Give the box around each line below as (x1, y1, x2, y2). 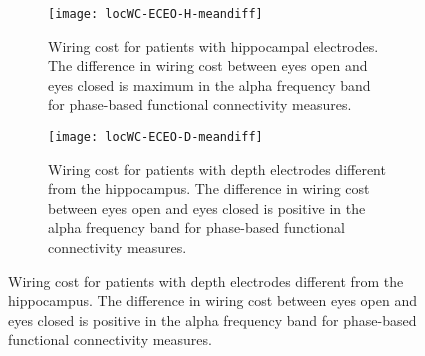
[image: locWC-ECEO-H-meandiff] (48, 7, 263, 21)
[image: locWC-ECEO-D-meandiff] (48, 130, 263, 145)
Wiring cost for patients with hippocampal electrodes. (48, 35, 379, 56)
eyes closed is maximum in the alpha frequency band (48, 74, 371, 95)
